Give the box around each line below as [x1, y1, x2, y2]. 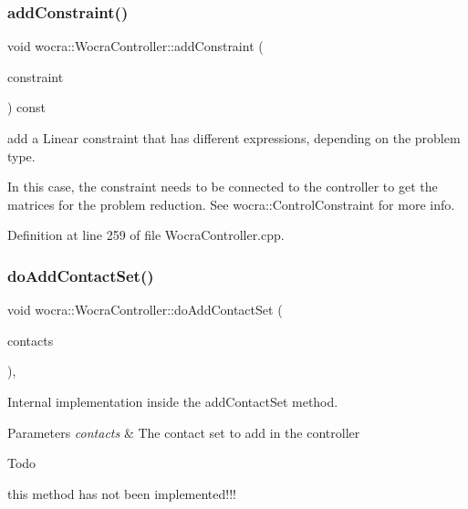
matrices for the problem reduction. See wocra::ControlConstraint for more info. [7, 194, 455, 213]
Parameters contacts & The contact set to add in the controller [7, 422, 360, 441]
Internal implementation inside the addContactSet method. [7, 391, 338, 410]
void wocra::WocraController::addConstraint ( [7, 36, 264, 56]
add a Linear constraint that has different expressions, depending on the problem [7, 129, 461, 147]
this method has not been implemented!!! [7, 483, 236, 503]
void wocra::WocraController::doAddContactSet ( [7, 300, 283, 319]
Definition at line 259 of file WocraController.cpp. [7, 225, 285, 244]
